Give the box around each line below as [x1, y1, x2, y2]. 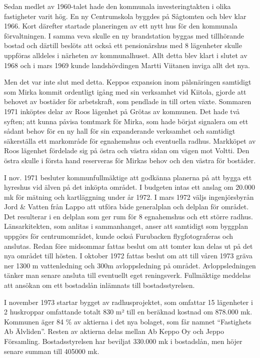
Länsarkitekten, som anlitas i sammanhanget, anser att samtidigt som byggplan [4, 221, 248, 231]
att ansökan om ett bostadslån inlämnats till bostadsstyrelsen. [4, 280, 195, 290]
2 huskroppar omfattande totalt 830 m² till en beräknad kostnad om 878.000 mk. [4, 306, 252, 317]
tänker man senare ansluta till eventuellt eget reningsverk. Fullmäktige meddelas [4, 270, 251, 280]
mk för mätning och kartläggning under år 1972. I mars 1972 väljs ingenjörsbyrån [4, 191, 254, 202]
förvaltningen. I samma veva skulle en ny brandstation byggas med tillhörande [4, 30, 244, 41]
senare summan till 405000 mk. [4, 345, 99, 356]
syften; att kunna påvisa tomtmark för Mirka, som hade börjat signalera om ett [4, 116, 248, 126]
